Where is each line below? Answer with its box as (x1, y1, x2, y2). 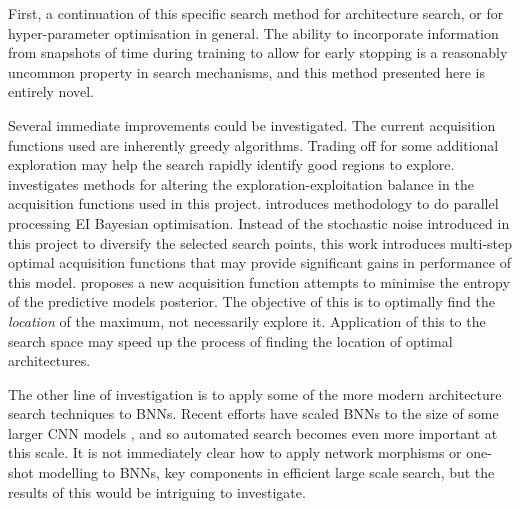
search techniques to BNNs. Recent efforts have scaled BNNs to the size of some (8, 403, 499, 424)
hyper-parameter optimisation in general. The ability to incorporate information (8, 22, 499, 43)
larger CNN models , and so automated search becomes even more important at (8, 422, 498, 443)
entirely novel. (8, 81, 94, 102)
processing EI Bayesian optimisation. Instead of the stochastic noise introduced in (8, 212, 510, 233)
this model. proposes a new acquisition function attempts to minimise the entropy (8, 271, 510, 292)
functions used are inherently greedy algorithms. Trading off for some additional (8, 134, 499, 155)
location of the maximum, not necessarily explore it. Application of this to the (8, 310, 486, 331)
